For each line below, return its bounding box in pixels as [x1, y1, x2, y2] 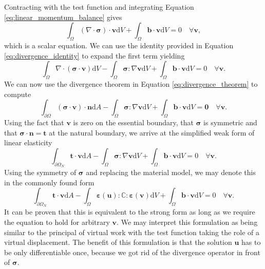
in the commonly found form [4, 177, 94, 187]
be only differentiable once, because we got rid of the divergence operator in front [4, 246, 260, 257]
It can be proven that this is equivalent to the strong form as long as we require [4, 206, 255, 217]
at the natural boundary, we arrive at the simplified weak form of [49, 127, 255, 138]
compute [4, 88, 31, 99]
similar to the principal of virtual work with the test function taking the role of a [4, 226, 259, 237]
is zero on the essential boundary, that [73, 117, 194, 127]
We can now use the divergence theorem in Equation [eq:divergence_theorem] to [4, 78, 258, 89]
